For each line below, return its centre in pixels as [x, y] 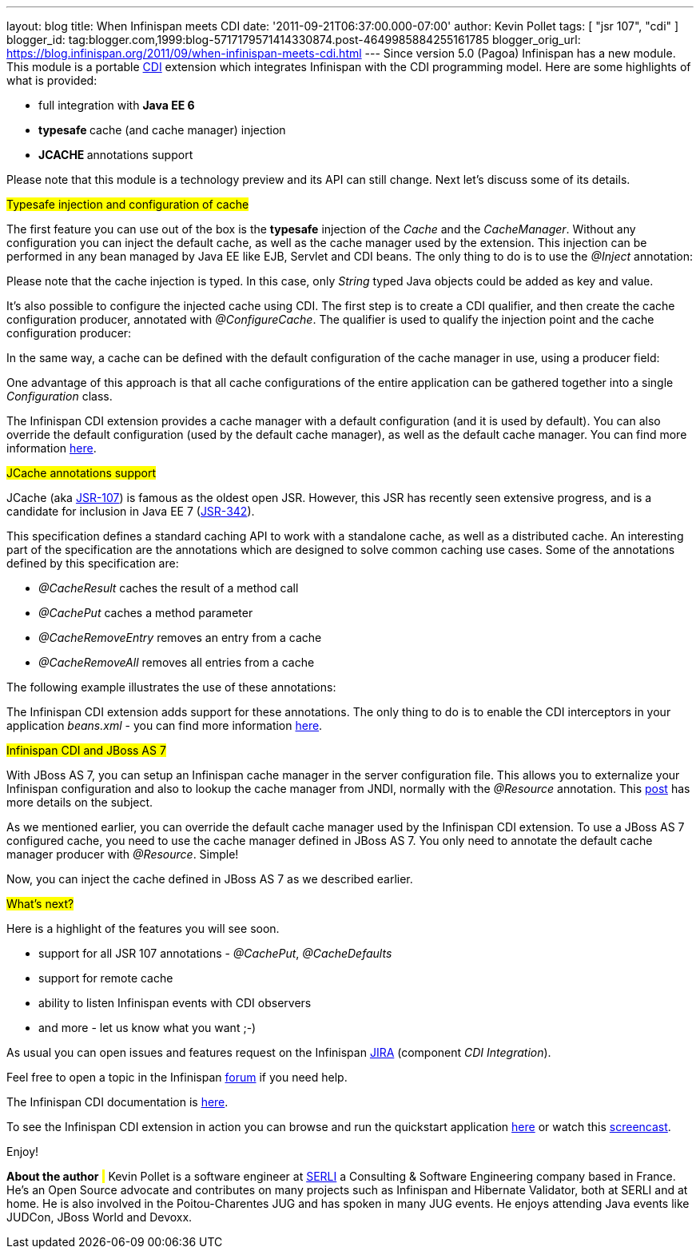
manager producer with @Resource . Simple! [123, 854]
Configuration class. [60, 396]
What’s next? [40, 904]
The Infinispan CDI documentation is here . [117, 1102]
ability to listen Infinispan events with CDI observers [175, 1003]
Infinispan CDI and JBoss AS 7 [86, 750]
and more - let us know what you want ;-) [147, 1028]
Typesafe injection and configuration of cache [128, 204]
